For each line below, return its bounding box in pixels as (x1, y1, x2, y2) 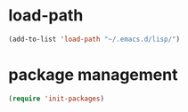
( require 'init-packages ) (8, 94, 104, 103)
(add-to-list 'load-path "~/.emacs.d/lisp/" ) (8, 35, 180, 44)
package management (8, 65, 178, 84)
